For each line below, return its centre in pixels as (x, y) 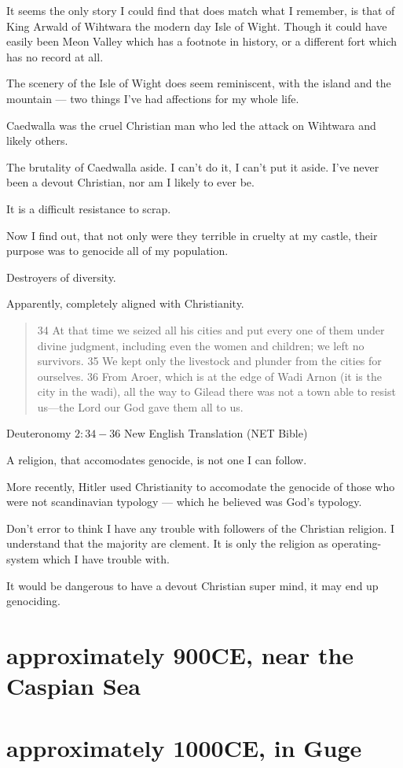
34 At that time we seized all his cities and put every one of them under (211, 329)
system (23, 559)
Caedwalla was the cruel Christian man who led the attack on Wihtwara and (191, 125)
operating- (357, 543)
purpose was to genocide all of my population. (117, 251)
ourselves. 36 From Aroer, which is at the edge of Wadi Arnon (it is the (209, 376)
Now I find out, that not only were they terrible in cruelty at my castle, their (192, 235)
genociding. (33, 601)
